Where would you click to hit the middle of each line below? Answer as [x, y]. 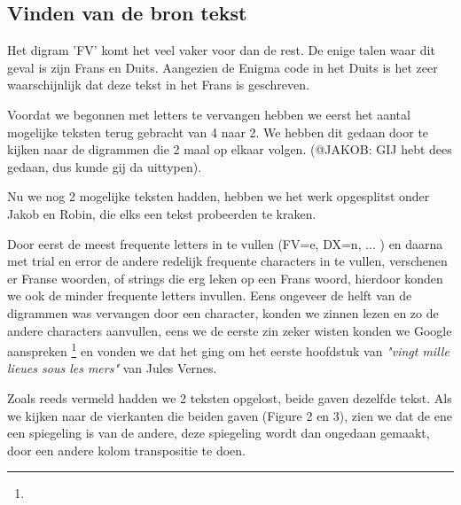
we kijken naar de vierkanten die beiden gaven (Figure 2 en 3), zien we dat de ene [230, 415]
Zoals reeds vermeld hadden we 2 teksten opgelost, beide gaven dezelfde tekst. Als [230, 397]
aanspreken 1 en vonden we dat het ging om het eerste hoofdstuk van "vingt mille [228, 350]
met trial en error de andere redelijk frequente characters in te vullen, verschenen [227, 261]
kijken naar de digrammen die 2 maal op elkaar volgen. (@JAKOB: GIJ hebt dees [230, 149]
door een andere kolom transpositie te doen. [126, 450]
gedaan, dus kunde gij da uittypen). [105, 166]
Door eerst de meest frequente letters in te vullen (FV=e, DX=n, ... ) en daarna [225, 243]
